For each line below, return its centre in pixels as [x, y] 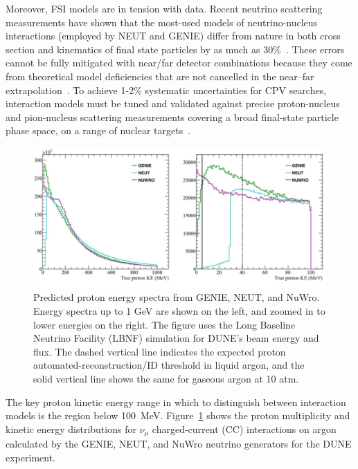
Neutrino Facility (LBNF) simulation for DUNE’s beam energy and [176, 338]
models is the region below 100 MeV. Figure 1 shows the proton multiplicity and [178, 415]
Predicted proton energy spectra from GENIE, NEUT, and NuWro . [177, 297]
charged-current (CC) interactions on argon [244, 429]
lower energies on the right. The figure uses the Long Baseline [164, 324]
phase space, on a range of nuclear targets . [98, 130]
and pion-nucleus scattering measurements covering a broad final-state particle [172, 117]
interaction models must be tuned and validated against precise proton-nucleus [173, 103]
